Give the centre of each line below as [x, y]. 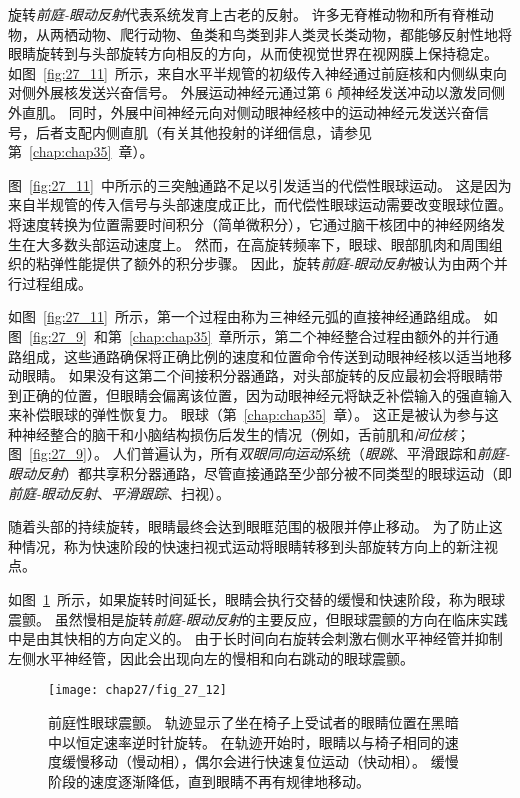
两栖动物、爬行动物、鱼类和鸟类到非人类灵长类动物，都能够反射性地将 [280, 33]
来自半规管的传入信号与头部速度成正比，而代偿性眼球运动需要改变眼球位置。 [260, 204]
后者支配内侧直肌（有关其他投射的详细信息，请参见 [203, 131]
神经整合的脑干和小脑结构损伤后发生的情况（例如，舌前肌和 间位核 [238, 433]
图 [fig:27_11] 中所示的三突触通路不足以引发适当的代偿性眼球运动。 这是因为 [260, 184]
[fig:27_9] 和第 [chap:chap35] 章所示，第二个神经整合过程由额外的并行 [257, 335]
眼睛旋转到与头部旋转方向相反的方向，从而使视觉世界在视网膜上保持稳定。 [253, 53]
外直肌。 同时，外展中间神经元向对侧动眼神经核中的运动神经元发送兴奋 [241, 111]
